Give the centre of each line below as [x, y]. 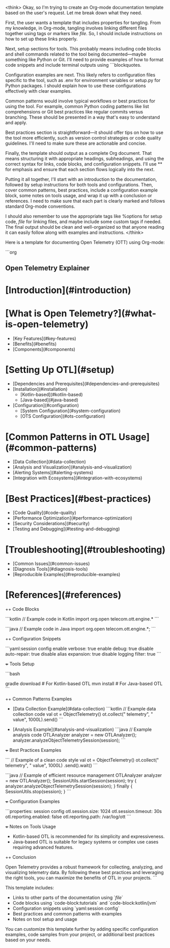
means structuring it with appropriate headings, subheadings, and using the [85, 158]
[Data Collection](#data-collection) [49, 462]
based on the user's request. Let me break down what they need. [74, 13]
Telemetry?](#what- [113, 313]
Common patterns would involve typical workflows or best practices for [80, 101]
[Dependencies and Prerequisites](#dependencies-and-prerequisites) [86, 384]
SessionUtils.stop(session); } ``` [38, 792]
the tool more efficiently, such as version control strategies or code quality [83, 138]
